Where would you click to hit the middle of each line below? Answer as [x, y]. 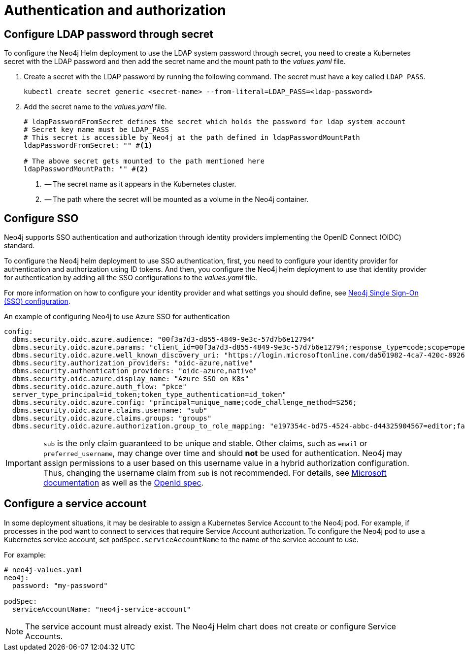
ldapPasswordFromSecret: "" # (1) [88, 146]
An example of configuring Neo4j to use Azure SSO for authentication [117, 317]
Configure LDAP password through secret [109, 34]
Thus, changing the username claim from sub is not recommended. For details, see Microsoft [215, 473]
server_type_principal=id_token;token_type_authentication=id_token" [149, 395]
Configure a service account [75, 504]
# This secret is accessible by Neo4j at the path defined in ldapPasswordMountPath [192, 138]
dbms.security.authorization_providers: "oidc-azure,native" [133, 363]
